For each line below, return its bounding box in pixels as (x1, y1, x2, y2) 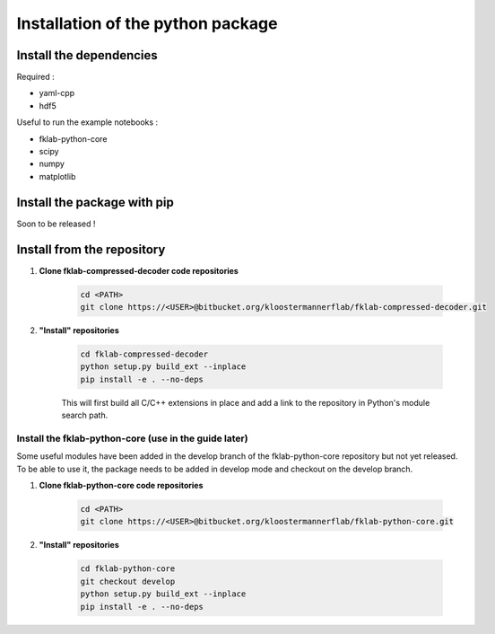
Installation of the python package (16, 13, 278, 33)
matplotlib (39, 171, 76, 181)
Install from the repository (16, 242, 166, 257)
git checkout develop (80, 576, 176, 586)
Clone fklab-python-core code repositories (39, 480, 204, 491)
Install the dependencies (16, 48, 159, 63)
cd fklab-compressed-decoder (80, 348, 209, 359)
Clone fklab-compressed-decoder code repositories (39, 265, 239, 276)
